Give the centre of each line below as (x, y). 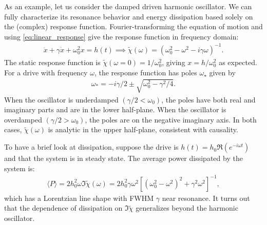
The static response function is (52, 62)
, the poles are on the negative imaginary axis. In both (171, 119)
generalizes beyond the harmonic (187, 208)
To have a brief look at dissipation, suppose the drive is (91, 147)
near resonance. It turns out (206, 198)
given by (222, 72)
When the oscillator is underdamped (61, 99)
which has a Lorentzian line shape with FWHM (79, 198)
